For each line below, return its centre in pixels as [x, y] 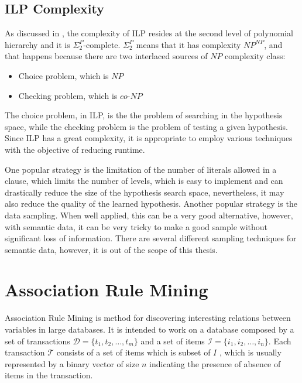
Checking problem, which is [68, 95]
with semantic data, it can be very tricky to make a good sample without [136, 226]
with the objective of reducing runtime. [75, 149]
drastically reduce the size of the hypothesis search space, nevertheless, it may [145, 192]
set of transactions [37, 341]
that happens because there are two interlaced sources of [106, 56]
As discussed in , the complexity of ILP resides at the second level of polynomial [149, 33]
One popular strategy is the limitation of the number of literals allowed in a [141, 169]
